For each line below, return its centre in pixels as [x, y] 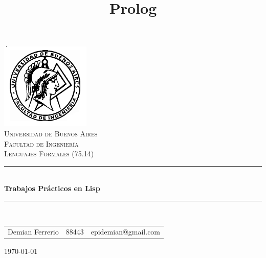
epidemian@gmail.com [126, 232]
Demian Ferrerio [33, 232]
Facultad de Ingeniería [41, 143]
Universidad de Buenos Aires [51, 133]
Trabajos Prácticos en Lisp [52, 188]
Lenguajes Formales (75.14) [49, 154]
